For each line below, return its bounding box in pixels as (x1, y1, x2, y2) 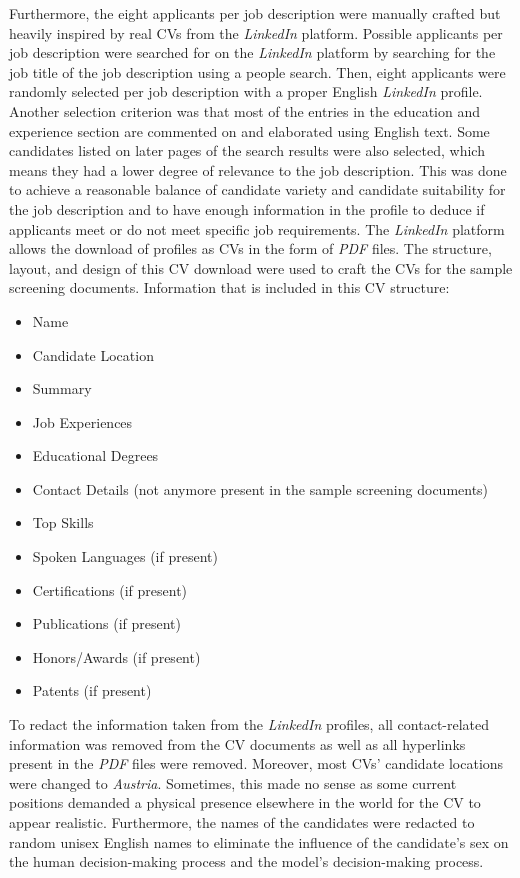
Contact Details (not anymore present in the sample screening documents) (32, 478, 489, 499)
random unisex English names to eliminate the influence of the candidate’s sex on (9, 831, 509, 852)
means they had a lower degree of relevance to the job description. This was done (9, 159, 507, 180)
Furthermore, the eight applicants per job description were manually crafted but (9, 3, 501, 23)
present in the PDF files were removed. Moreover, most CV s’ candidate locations (9, 753, 504, 774)
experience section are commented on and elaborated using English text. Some (9, 120, 490, 141)
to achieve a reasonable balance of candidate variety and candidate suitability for (9, 179, 506, 200)
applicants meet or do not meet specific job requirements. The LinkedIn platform (9, 218, 505, 239)
